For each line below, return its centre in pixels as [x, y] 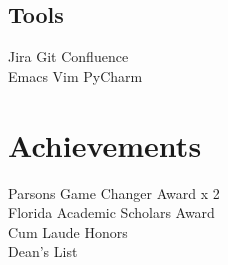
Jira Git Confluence [68, 56]
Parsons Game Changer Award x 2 [114, 192]
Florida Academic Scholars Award [111, 212]
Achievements [105, 144]
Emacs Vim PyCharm [75, 75]
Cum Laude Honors [68, 231]
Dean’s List [43, 251]
